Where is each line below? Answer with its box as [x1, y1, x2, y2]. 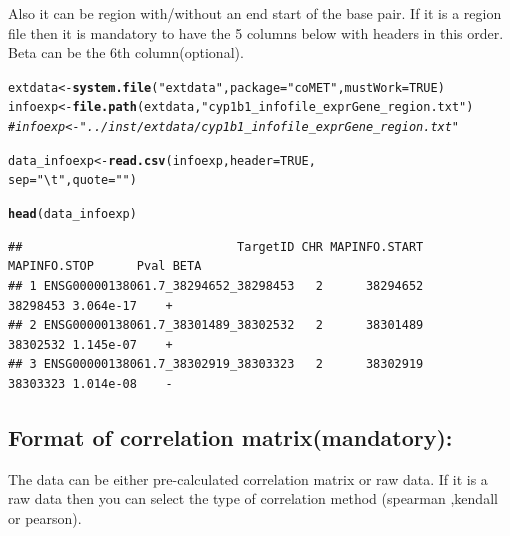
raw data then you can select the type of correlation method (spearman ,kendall [8, 488, 498, 509]
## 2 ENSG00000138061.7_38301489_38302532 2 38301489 [8, 318, 424, 333]
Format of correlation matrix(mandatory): [8, 421, 453, 452]
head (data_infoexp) [8, 207, 137, 222]
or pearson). [8, 507, 82, 528]
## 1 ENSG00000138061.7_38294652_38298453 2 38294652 [8, 278, 424, 293]
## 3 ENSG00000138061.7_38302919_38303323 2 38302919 [8, 357, 424, 372]
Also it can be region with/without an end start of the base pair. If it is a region [8, 3, 502, 23]
